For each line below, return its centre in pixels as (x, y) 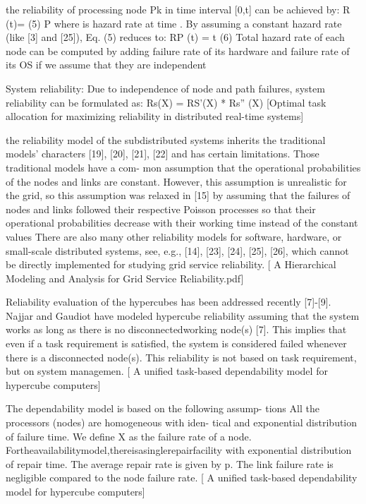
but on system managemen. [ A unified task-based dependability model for (167, 371)
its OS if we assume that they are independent (106, 65)
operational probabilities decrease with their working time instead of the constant (182, 223)
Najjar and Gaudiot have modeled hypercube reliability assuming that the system (183, 315)
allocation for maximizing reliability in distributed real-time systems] (155, 116)
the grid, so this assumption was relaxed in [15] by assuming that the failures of (178, 195)
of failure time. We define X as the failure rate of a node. (129, 436)
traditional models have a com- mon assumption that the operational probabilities (183, 167)
